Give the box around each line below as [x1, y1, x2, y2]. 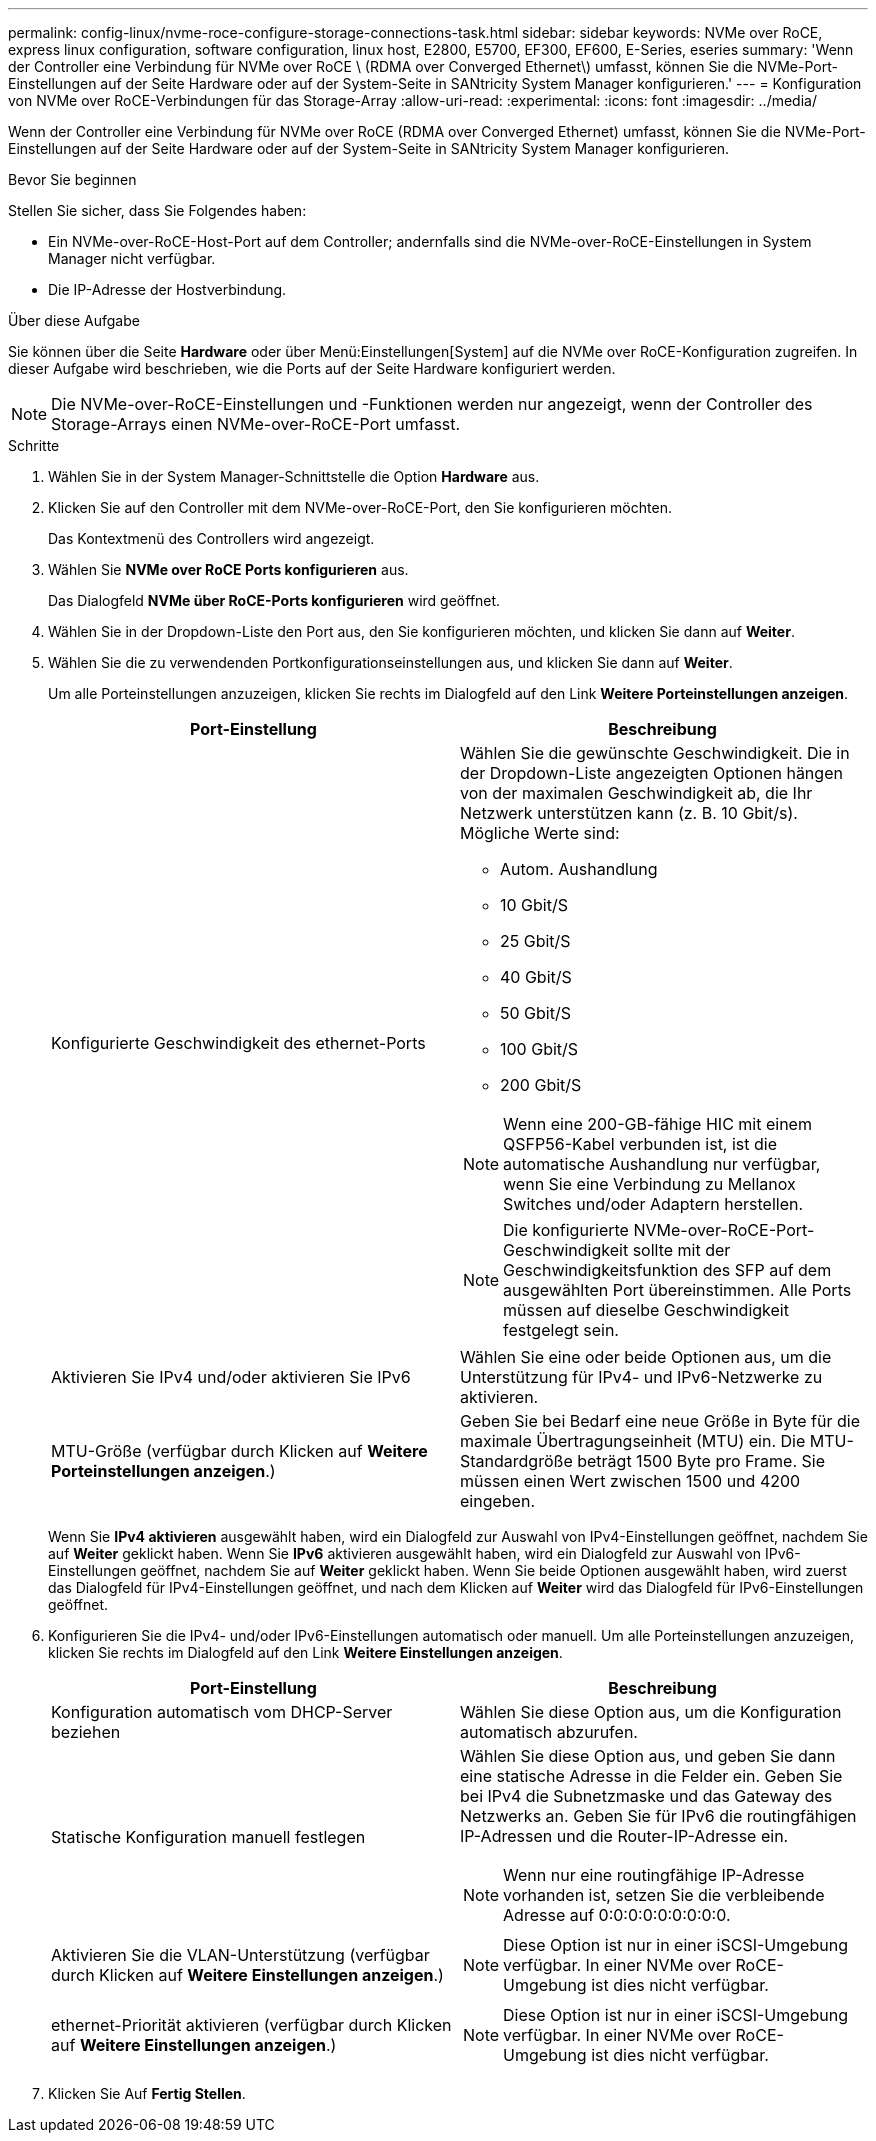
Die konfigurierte [503, 1220, 629, 1240]
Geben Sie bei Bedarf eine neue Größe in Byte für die [460, 1411, 860, 1431]
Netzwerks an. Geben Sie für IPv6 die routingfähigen [460, 1806, 857, 1826]
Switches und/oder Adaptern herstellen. [503, 1194, 804, 1214]
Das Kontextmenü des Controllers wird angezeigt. [48, 530, 375, 547]
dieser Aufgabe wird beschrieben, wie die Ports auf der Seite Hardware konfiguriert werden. [8, 360, 616, 377]
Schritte [8, 437, 60, 454]
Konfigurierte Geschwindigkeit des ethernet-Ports [51, 1033, 426, 1053]
